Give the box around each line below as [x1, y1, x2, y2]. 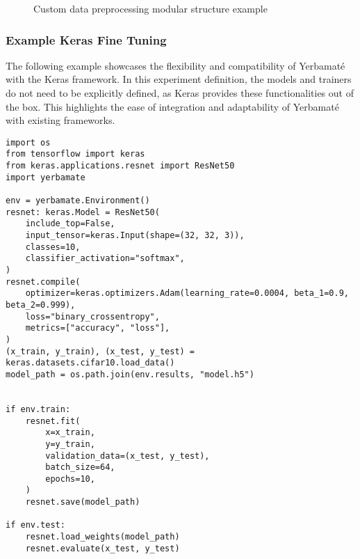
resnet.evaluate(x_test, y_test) [25, 543, 180, 553]
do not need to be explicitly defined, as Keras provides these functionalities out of [6, 86, 354, 100]
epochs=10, [45, 473, 95, 484]
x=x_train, [45, 427, 95, 438]
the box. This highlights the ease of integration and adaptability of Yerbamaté [6, 99, 339, 113]
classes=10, [25, 242, 81, 252]
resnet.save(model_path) [25, 497, 140, 507]
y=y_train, [45, 439, 95, 449]
